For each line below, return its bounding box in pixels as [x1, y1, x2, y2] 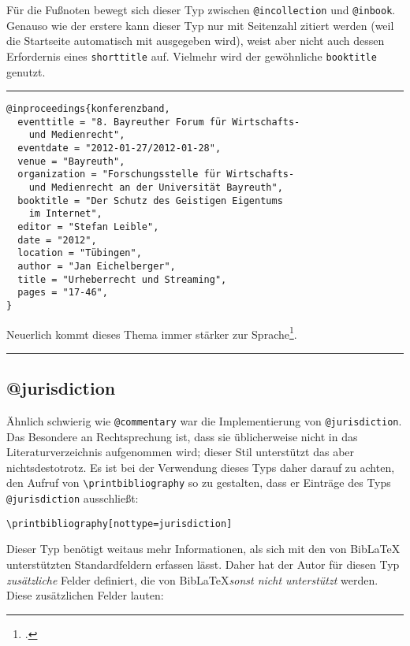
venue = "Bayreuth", [17, 155, 125, 167]
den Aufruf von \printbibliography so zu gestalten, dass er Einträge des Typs [6, 474, 391, 491]
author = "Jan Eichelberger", [17, 260, 176, 272]
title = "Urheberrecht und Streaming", [17, 273, 227, 285]
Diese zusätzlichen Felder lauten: [6, 587, 164, 603]
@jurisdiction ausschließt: [6, 490, 139, 507]
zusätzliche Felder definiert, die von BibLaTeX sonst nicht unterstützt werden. [6, 571, 378, 588]
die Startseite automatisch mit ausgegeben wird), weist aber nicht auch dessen [6, 32, 385, 49]
